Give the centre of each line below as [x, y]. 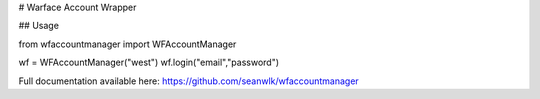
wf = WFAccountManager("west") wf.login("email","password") [149, 62]
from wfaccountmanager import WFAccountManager [127, 44]
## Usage [39, 26]
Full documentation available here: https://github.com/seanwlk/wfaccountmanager [188, 81]
